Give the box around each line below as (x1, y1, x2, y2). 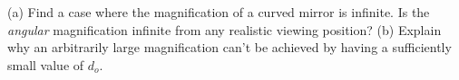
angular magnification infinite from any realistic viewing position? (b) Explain (7, 20, 442, 39)
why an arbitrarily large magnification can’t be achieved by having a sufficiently (7, 38, 452, 57)
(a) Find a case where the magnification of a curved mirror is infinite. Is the (7, 3, 430, 21)
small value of (7, 55, 84, 74)
